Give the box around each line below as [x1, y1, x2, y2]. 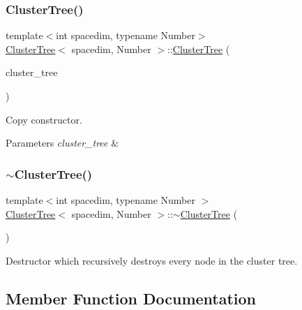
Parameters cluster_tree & [6, 135, 119, 150]
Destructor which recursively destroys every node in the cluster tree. [6, 253, 298, 267]
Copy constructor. [6, 112, 82, 126]
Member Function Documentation [6, 287, 257, 309]
